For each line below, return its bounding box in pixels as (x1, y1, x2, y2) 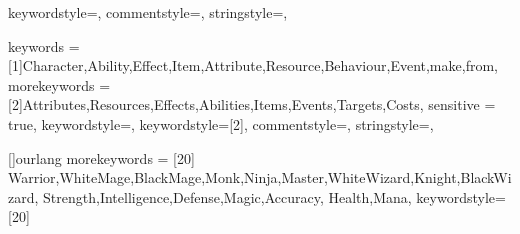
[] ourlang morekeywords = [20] (8, 147, 195, 168)
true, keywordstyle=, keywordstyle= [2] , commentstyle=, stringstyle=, (8, 113, 434, 134)
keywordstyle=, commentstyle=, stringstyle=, (8, 2, 288, 22)
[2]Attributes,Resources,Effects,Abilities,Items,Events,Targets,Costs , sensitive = (8, 94, 496, 115)
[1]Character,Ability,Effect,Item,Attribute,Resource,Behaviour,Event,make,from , (8, 55, 498, 76)
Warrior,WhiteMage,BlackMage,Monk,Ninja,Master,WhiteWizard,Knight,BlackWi (8, 167, 512, 188)
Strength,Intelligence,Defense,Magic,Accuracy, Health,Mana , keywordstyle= (43, 186, 506, 207)
